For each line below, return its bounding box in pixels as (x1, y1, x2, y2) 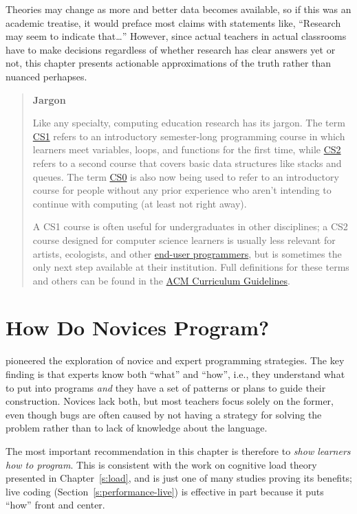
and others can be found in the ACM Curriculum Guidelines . (32, 273, 290, 287)
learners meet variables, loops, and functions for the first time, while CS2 (32, 142, 341, 157)
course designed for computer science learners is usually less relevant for (32, 232, 336, 247)
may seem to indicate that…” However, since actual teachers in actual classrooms (6, 29, 347, 43)
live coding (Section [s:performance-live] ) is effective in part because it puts (6, 484, 324, 498)
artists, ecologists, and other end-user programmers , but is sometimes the (32, 246, 342, 260)
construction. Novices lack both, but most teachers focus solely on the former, (6, 394, 334, 408)
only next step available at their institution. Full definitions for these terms (32, 260, 349, 274)
